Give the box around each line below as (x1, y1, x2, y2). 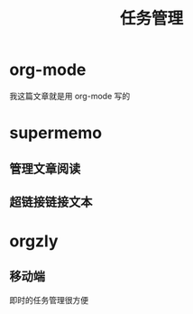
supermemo (9, 123, 103, 143)
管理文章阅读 (9, 161, 81, 176)
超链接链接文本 (9, 194, 93, 209)
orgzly (9, 231, 59, 252)
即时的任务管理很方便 (9, 294, 88, 305)
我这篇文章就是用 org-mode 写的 (9, 90, 131, 101)
